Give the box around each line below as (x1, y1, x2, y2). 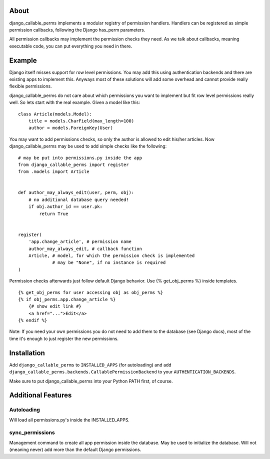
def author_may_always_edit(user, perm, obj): (18, 190, 134, 195)
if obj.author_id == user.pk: (28, 204, 102, 209)
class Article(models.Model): (18, 111, 92, 117)
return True (39, 210, 68, 216)
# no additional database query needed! (28, 196, 129, 202)
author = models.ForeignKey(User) (28, 125, 113, 131)
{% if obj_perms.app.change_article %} (18, 296, 116, 302)
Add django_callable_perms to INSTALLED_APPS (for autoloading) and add (9, 361, 172, 367)
